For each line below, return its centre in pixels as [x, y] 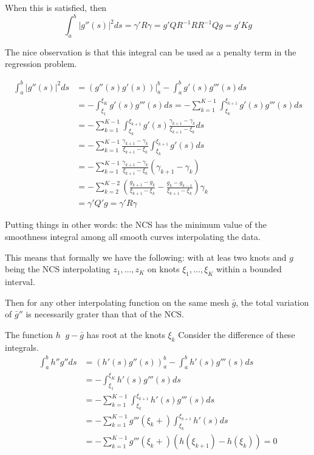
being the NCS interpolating [58, 269]
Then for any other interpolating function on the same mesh [117, 302]
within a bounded [249, 269]
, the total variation [272, 302]
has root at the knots [126, 334]
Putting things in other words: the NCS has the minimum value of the [136, 224]
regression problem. [41, 64]
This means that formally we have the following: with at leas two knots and [146, 257]
